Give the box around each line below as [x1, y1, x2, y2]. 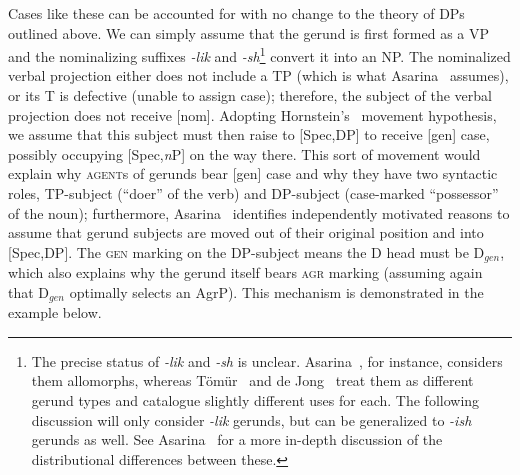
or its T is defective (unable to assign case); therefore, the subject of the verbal [8, 85, 492, 106]
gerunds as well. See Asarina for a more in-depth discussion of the [31, 429, 443, 450]
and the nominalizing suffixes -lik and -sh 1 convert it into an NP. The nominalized [8, 43, 511, 66]
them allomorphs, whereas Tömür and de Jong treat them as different [31, 370, 474, 391]
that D [8, 281, 50, 302]
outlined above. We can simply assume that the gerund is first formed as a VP [8, 22, 490, 43]
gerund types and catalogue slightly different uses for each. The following [31, 390, 480, 411]
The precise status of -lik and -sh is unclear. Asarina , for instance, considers [31, 350, 503, 371]
